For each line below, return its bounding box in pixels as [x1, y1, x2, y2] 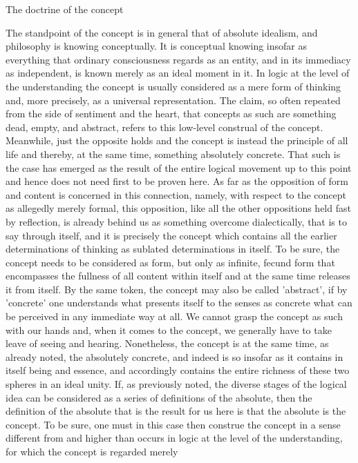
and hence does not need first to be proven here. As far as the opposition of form [6, 174, 349, 188]
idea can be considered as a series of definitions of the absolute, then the [6, 390, 312, 404]
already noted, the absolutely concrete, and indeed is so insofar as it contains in [6, 349, 343, 364]
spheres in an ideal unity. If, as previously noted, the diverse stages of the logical [6, 377, 347, 391]
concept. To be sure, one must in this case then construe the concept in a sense [6, 417, 341, 431]
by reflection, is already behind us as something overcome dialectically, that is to [6, 214, 347, 228]
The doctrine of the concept [6, 2, 124, 16]
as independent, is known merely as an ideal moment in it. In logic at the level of [6, 66, 350, 80]
